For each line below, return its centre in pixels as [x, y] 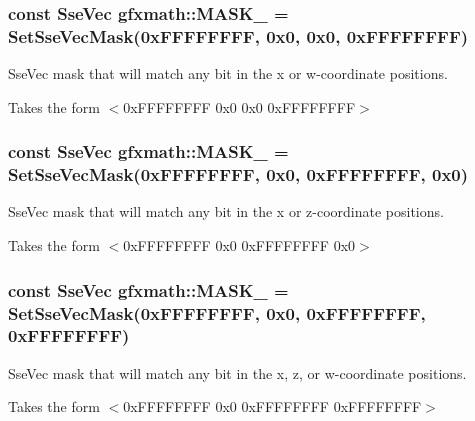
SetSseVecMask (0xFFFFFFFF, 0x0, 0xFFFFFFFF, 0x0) [238, 174]
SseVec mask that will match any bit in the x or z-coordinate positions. [226, 211]
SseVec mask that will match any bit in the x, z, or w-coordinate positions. [237, 372]
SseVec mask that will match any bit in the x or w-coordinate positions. [228, 73]
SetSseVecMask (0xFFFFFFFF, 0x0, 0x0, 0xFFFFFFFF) [238, 35]
